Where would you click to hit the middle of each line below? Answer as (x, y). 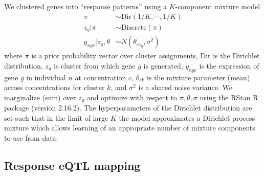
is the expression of (229, 65)
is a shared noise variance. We (185, 87)
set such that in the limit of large (56, 117)
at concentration (101, 77)
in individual (46, 77)
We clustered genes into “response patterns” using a (85, 6)
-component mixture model (218, 6)
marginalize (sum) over (40, 97)
